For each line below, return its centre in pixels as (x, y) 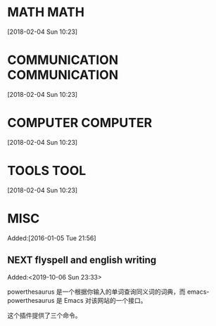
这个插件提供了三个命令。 (44, 315)
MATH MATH (46, 12)
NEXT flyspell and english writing (82, 260)
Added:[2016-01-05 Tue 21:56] (52, 238)
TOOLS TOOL (47, 171)
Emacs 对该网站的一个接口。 (105, 300)
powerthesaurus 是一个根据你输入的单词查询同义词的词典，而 (96, 292)
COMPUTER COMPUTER (80, 123)
